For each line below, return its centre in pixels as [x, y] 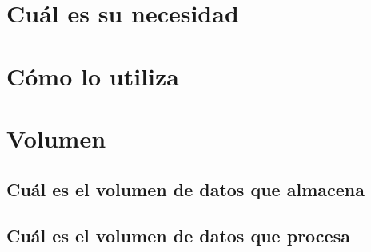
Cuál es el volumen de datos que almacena [185, 189]
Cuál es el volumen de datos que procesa [178, 236]
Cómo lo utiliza [93, 75]
